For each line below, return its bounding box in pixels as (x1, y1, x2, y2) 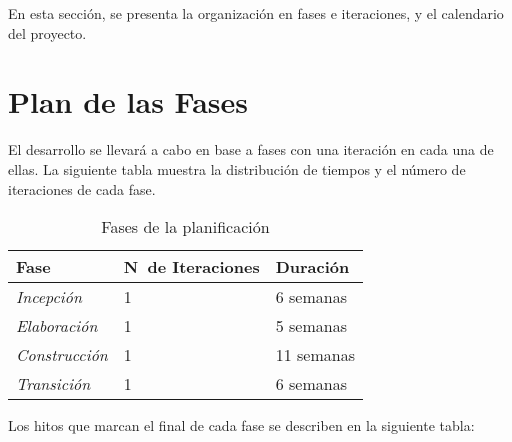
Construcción (16, 343, 108, 367)
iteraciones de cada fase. (8, 178, 156, 199)
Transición (16, 372, 91, 396)
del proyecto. (8, 22, 87, 43)
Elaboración (16, 314, 98, 338)
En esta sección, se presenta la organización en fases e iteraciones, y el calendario (8, 3, 504, 23)
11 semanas (275, 343, 355, 367)
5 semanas (275, 314, 347, 338)
